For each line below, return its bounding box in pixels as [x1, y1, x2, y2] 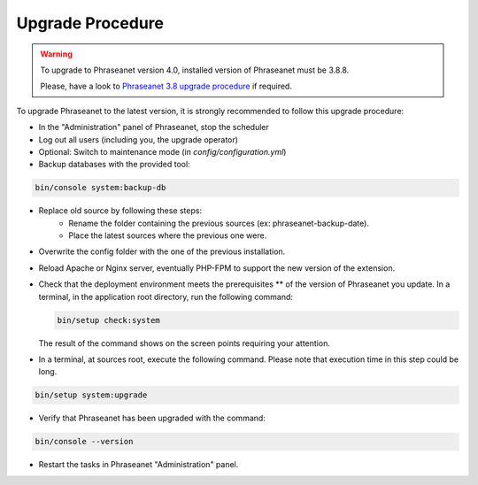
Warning [40, 49, 73, 59]
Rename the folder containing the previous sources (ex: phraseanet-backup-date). [68, 218, 369, 228]
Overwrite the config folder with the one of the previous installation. [38, 246, 286, 257]
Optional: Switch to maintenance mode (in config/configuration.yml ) [38, 146, 287, 157]
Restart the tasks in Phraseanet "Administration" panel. [38, 459, 239, 470]
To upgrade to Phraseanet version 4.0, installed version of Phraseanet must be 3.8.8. [40, 65, 350, 75]
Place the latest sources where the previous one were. [68, 230, 267, 241]
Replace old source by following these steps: [38, 205, 203, 216]
